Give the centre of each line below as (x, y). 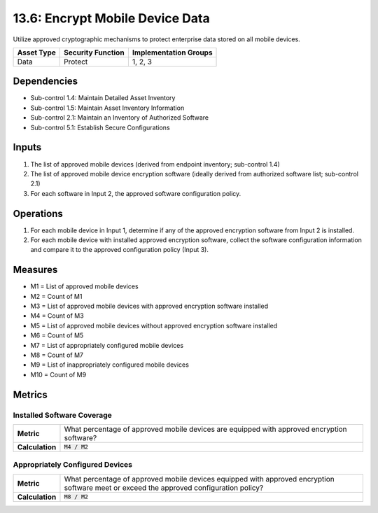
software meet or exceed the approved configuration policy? (164, 488)
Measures (35, 270)
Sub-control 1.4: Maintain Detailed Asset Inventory (103, 98)
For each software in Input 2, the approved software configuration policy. (136, 193)
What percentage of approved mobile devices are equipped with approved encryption (205, 429)
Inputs (27, 147)
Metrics (30, 394)
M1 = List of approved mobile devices (85, 286)
